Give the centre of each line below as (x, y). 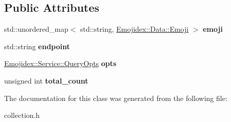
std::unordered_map (36, 29)
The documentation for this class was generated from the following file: (116, 98)
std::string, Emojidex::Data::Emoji (134, 29)
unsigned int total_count (46, 80)
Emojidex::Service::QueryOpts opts (60, 63)
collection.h (22, 115)
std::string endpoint (37, 46)
